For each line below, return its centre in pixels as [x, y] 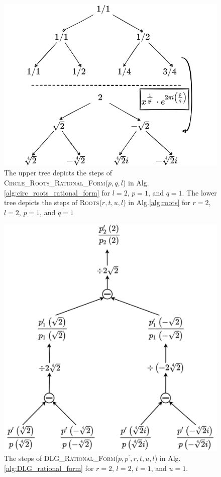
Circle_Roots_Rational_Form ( [56, 182]
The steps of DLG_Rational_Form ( [61, 458]
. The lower [199, 192]
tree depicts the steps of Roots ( [53, 202]
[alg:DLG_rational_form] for [49, 468]
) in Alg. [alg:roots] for [157, 202]
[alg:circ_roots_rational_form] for [57, 192]
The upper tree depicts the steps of [58, 173]
